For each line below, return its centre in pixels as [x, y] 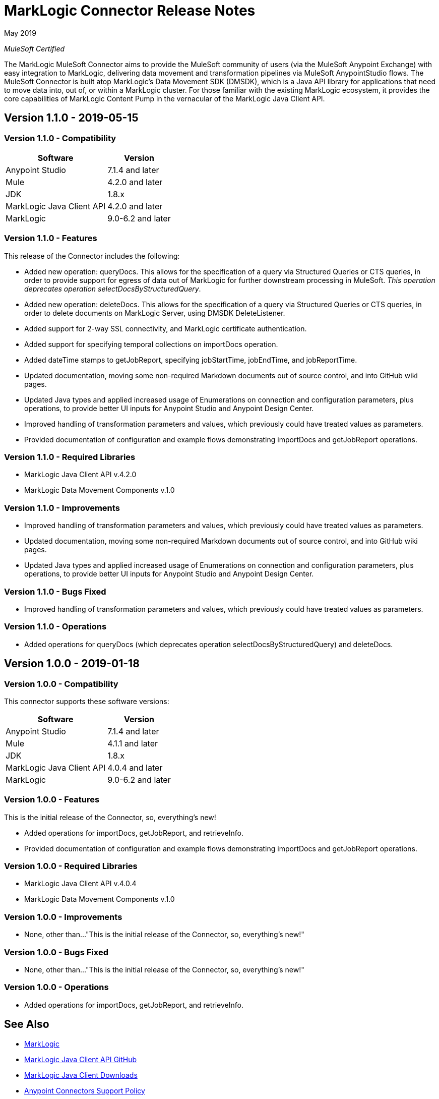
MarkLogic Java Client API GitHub [81, 1059]
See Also [27, 1024]
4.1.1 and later [133, 743]
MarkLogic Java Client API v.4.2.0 [80, 475]
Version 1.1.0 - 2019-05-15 [71, 118]
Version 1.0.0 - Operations [56, 987]
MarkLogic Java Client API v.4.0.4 [80, 884]
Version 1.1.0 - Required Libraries [70, 457]
